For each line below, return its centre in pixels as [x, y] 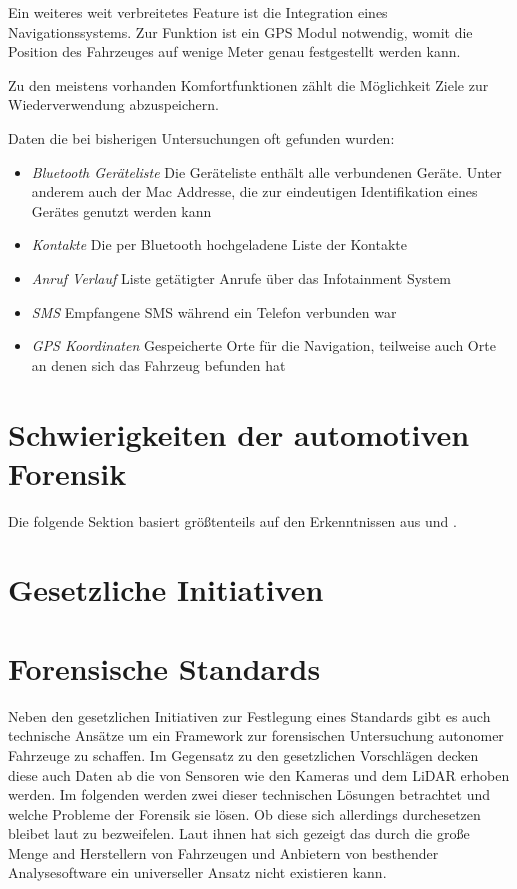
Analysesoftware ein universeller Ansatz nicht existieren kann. [197, 872]
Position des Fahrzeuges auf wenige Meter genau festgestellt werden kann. [234, 51]
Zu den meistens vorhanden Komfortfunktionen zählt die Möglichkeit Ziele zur [248, 84]
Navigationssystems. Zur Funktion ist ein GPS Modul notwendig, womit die [240, 31]
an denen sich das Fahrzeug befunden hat [158, 364]
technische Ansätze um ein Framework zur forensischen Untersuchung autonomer [256, 735]
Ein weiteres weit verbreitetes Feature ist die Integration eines [198, 12]
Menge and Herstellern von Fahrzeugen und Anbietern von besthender [223, 852]
